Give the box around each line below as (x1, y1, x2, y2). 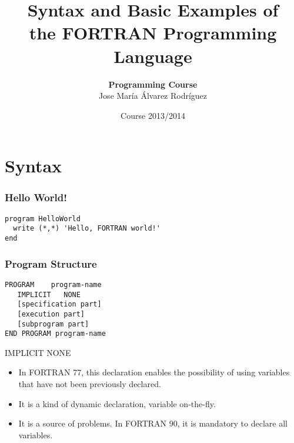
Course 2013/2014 (121, 109, 185, 121)
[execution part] (17, 309, 85, 318)
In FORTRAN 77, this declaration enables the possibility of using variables (18, 366, 290, 378)
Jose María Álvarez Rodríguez (98, 89, 208, 102)
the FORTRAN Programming (29, 21, 277, 45)
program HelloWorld (5, 214, 81, 223)
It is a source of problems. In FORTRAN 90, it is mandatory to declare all (18, 417, 288, 429)
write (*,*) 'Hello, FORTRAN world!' (13, 224, 161, 233)
